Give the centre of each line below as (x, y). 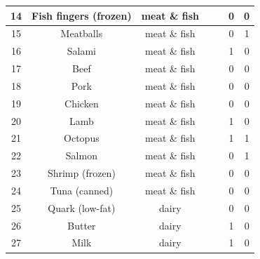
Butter (82, 225)
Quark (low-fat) (82, 207)
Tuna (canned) (82, 190)
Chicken (82, 103)
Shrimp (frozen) (81, 173)
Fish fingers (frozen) (82, 15)
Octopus (82, 138)
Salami (81, 51)
